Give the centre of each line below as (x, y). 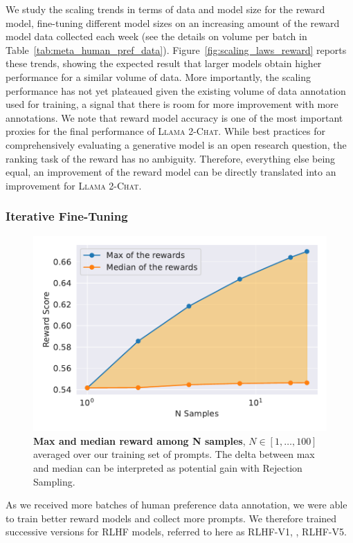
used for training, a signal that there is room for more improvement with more (172, 104)
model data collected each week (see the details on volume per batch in (156, 36)
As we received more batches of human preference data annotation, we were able (176, 505)
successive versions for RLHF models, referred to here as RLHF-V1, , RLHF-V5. (176, 532)
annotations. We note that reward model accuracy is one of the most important (174, 117)
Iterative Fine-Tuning (67, 216)
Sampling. (54, 481)
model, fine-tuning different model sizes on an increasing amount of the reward (173, 22)
